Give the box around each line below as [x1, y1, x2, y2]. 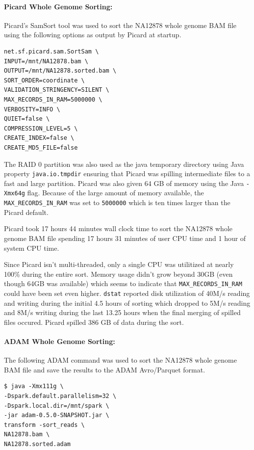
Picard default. [4, 207, 49, 217]
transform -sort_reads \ [4, 421, 85, 428]
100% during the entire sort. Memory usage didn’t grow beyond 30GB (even [4, 268, 233, 279]
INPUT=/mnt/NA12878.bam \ [4, 57, 88, 65]
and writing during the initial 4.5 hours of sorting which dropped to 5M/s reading [4, 297, 251, 308]
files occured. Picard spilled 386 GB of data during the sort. [4, 317, 184, 327]
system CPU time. [4, 242, 59, 253]
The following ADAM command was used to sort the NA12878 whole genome [4, 355, 237, 365]
